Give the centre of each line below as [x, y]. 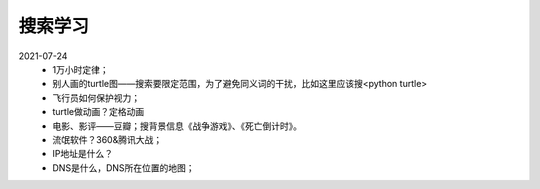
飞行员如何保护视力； [96, 97]
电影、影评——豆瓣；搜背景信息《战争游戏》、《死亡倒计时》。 [177, 126]
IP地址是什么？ [83, 154]
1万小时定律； [80, 69]
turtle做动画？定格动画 [98, 112]
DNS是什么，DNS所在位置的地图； [123, 167]
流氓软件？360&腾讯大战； [107, 139]
